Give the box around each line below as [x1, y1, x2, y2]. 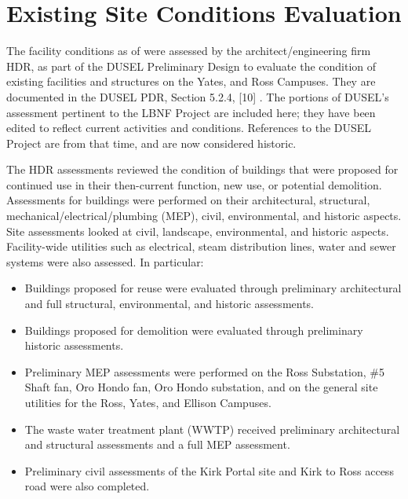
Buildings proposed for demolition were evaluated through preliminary [24, 321, 363, 338]
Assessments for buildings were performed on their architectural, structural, [6, 192, 370, 208]
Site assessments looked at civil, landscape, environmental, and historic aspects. [6, 222, 389, 239]
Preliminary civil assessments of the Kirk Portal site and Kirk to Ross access [24, 462, 394, 479]
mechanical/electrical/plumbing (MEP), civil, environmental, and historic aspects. [6, 207, 402, 224]
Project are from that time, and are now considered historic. [6, 134, 297, 151]
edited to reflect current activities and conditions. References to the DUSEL [6, 119, 372, 136]
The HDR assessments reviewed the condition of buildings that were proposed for [6, 161, 399, 178]
